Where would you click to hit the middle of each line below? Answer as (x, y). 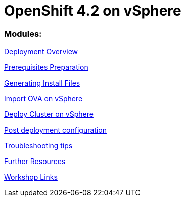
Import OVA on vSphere (43, 99)
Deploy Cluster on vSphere (49, 114)
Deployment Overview (41, 52)
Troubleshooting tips (38, 146)
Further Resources (35, 162)
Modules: (23, 34)
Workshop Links (31, 177)
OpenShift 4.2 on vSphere (93, 11)
